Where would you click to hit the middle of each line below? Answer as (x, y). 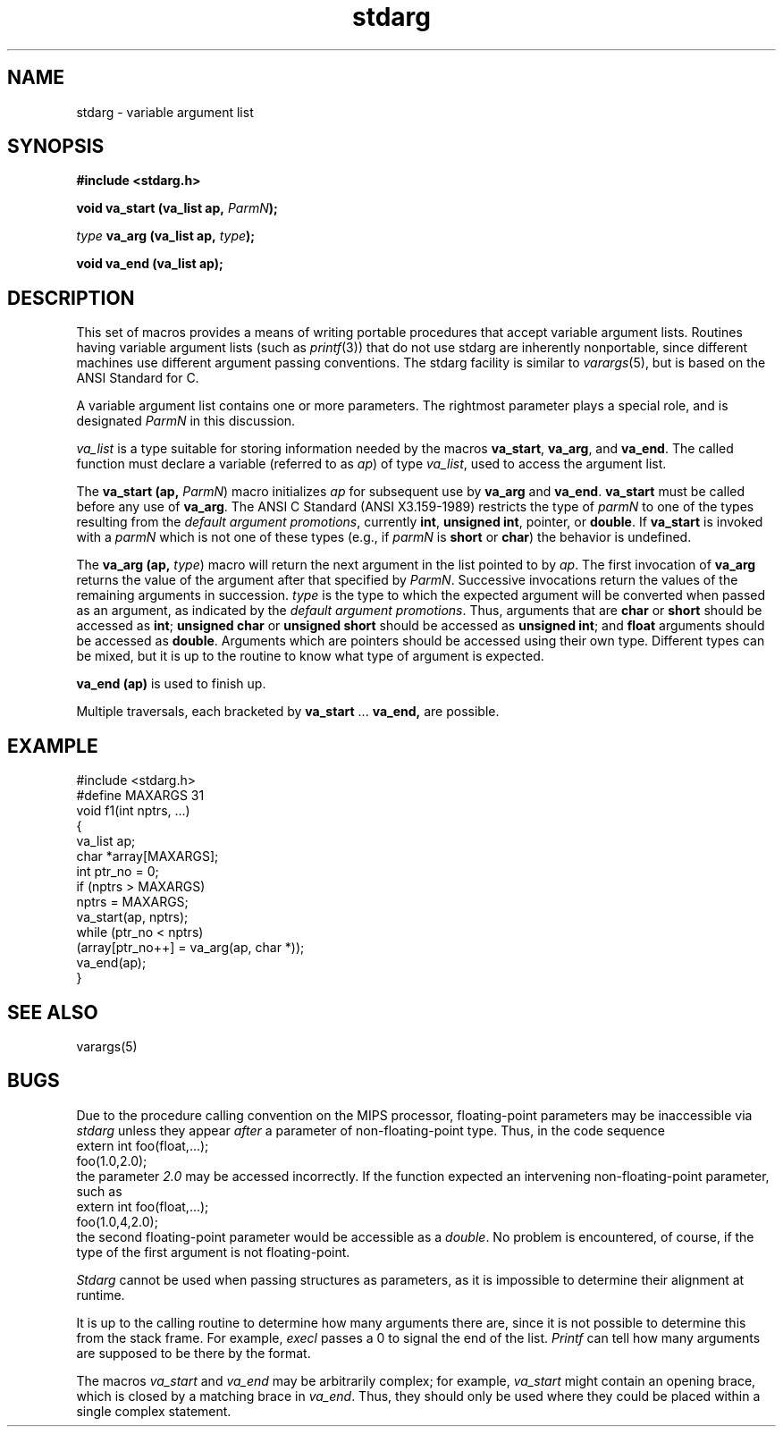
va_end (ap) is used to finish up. (171, 684)
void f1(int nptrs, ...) (133, 811)
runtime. (101, 1295)
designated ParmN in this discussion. (186, 421)
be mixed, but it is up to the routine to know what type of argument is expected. (310, 656)
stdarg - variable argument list (165, 112)
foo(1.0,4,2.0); (117, 1221)
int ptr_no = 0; (118, 872)
